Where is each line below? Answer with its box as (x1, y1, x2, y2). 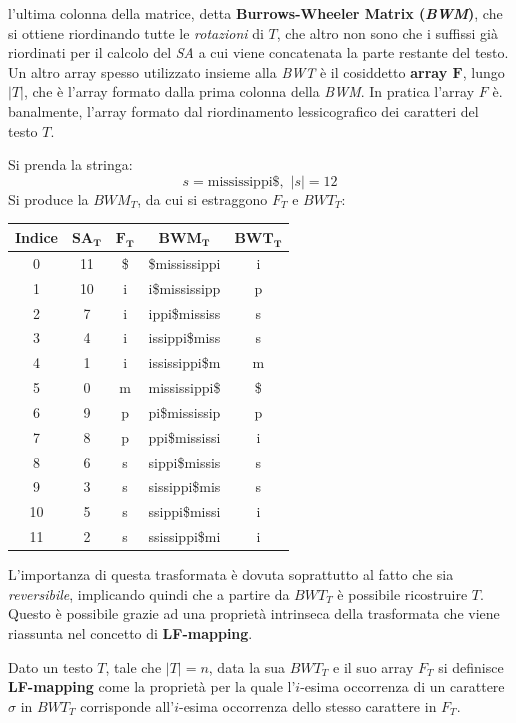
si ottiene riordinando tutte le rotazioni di (8, 22, 264, 43)
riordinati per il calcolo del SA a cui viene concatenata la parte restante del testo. (8, 42, 509, 63)
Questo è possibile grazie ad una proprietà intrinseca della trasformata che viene (8, 603, 500, 624)
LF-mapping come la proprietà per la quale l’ (8, 676, 296, 697)
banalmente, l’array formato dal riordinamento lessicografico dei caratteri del (8, 100, 479, 121)
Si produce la (8, 188, 89, 209)
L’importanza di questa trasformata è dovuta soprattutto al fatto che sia (8, 564, 454, 585)
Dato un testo (8, 656, 93, 677)
